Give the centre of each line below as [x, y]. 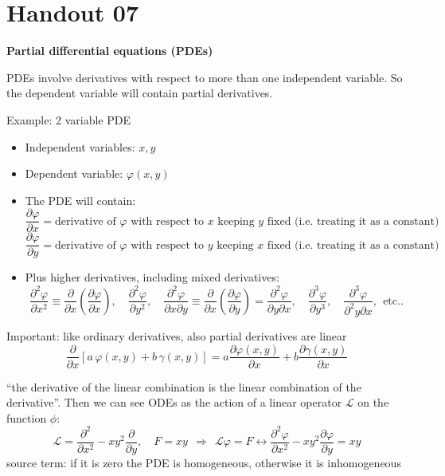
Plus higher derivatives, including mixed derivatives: [152, 277]
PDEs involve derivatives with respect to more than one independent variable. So [205, 77]
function [27, 417]
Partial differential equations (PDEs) [110, 51]
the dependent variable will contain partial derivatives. [140, 93]
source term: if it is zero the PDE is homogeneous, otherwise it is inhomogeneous [204, 462]
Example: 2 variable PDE [69, 119]
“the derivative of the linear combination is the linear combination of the [184, 386]
